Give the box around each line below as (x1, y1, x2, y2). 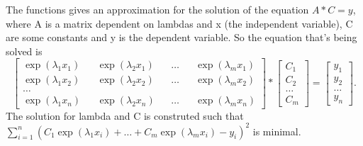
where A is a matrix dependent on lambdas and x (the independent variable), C (6, 16, 353, 30)
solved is (6, 43, 43, 58)
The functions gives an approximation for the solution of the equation (6, 2, 309, 16)
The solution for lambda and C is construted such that (6, 108, 244, 123)
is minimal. (252, 123, 301, 138)
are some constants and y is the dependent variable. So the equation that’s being (6, 30, 357, 45)
